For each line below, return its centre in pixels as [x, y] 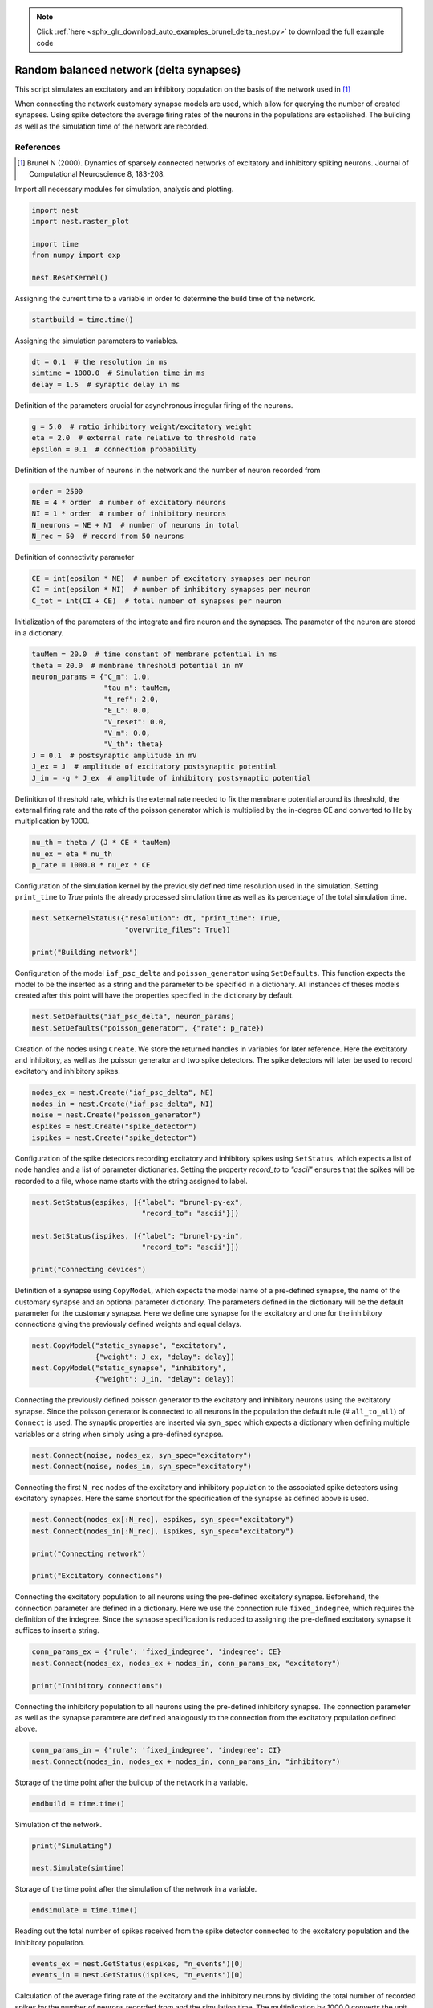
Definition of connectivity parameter [75, 557]
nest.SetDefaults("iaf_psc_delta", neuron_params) [134, 1017]
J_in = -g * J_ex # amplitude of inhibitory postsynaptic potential [171, 778]
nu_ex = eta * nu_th [72, 854]
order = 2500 [57, 491]
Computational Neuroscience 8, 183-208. [97, 174]
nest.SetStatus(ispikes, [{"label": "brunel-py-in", [138, 1236]
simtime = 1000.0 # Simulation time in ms [119, 373]
